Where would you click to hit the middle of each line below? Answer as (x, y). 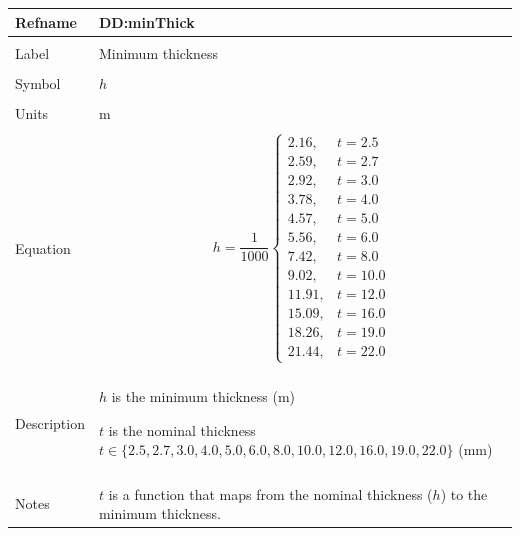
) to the (464, 493)
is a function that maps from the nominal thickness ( (270, 493)
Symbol (38, 82)
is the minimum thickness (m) (203, 396)
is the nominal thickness (182, 429)
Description (50, 422)
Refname (46, 21)
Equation (43, 247)
